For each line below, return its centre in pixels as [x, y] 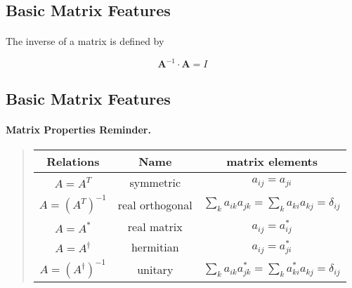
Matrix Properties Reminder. [78, 129]
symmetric [155, 183]
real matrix [155, 227]
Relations [73, 162]
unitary [155, 269]
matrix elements [272, 162]
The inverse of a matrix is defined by [85, 41]
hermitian [155, 247]
